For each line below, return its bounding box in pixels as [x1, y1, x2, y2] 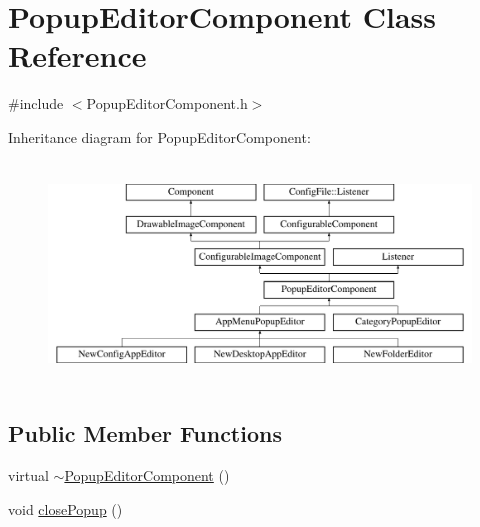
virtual [8, 465, 49, 486]
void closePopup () [8, 498, 123, 519]
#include [8, 93, 64, 114]
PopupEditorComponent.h [86, 93, 248, 114]
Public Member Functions [8, 418, 282, 449]
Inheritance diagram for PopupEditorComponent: [8, 126, 311, 147]
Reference [8, 35, 147, 76]
